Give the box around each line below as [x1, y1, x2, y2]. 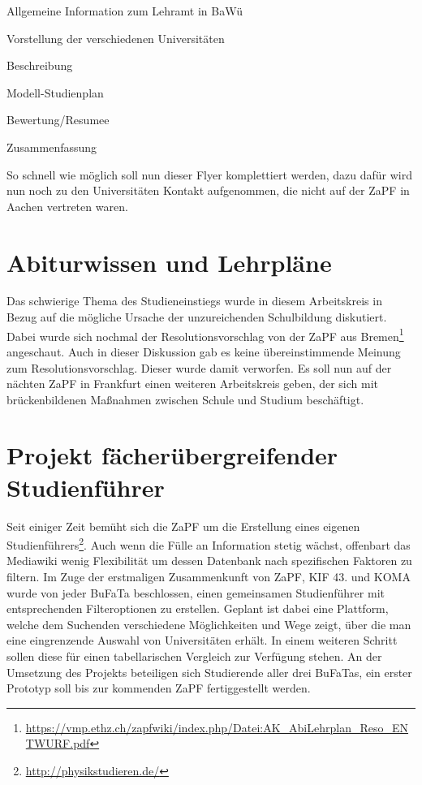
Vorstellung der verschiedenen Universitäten [6, 29, 225, 46]
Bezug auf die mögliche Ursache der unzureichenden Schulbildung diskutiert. [6, 308, 387, 326]
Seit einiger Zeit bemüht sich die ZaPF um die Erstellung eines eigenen [6, 517, 360, 534]
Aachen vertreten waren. [6, 197, 128, 214]
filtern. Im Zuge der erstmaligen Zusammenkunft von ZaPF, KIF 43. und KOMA [6, 568, 411, 585]
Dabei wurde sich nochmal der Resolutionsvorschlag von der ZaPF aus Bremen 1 [6, 325, 404, 344]
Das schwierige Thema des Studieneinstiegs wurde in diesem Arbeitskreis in [6, 292, 382, 309]
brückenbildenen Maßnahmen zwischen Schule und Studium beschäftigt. [6, 390, 364, 408]
